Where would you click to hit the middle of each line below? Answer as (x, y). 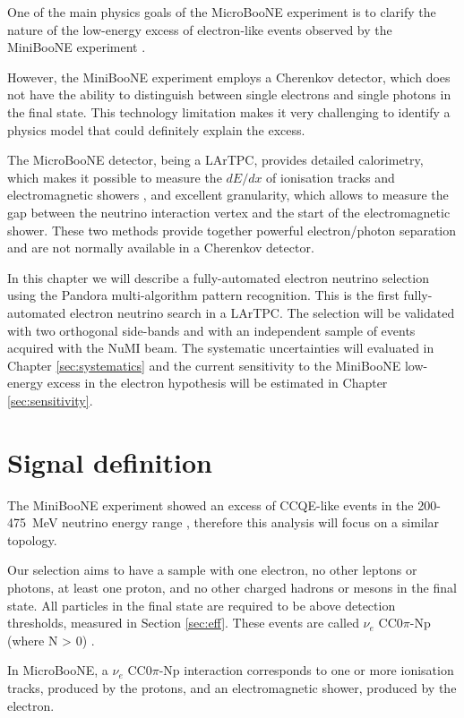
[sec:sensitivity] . (50, 400)
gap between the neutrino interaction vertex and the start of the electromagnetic (229, 212)
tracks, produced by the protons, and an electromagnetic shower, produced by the (232, 687)
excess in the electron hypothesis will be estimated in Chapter (217, 383)
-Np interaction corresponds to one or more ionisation (306, 670)
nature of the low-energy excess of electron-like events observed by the (200, 29)
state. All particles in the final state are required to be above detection (202, 605)
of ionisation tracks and (331, 177)
